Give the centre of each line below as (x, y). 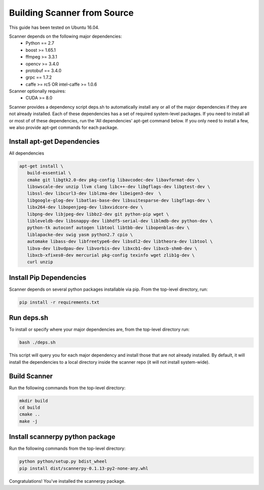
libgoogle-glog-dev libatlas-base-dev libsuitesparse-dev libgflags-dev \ (119, 200)
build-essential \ (49, 173)
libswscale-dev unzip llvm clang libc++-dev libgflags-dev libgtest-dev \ (119, 187)
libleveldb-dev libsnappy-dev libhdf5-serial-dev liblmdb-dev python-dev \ (120, 221)
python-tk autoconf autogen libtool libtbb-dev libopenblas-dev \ (108, 228)
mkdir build (34, 401)
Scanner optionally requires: (37, 91)
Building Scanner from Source (71, 13)
